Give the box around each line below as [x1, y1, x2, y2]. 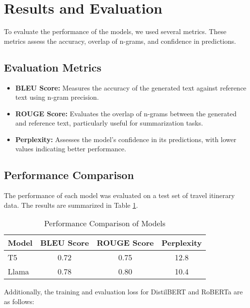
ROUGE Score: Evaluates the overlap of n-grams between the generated [15, 108, 237, 118]
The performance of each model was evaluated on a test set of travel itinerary [4, 190, 235, 200]
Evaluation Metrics [4, 59, 101, 74]
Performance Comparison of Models [44, 217, 166, 229]
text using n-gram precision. [15, 92, 99, 102]
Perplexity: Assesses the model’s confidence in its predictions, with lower [15, 134, 236, 144]
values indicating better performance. [15, 144, 126, 154]
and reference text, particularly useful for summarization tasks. [15, 118, 203, 128]
